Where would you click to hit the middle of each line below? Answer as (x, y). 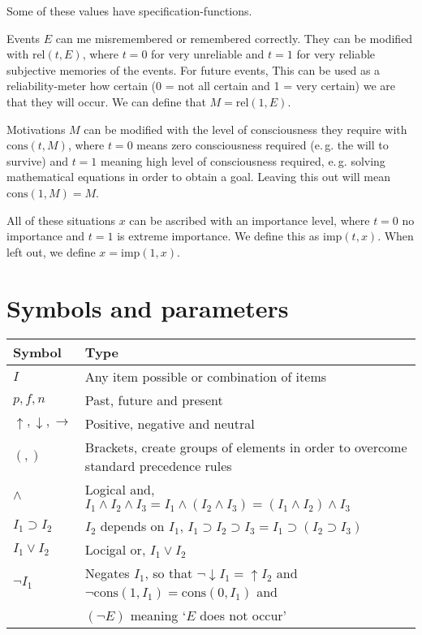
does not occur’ (243, 616)
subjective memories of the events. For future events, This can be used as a (194, 69)
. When (396, 236)
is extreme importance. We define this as (218, 236)
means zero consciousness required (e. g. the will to (263, 145)
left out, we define (51, 251)
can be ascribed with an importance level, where (250, 220)
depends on (132, 526)
